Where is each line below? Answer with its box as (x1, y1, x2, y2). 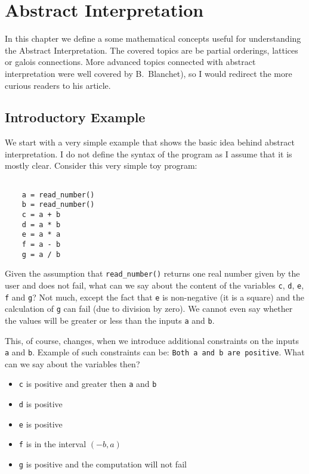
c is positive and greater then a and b (18, 377, 157, 390)
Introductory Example (5, 108, 146, 126)
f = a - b (21, 240, 61, 249)
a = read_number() (21, 190, 95, 199)
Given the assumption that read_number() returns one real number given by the (5, 267, 300, 280)
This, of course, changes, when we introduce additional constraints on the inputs (5, 334, 299, 346)
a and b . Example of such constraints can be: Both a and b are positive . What (5, 346, 305, 358)
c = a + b (21, 210, 61, 219)
